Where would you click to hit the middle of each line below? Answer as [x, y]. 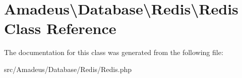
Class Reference [60, 28]
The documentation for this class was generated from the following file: [114, 52]
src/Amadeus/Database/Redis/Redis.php [68, 69]
